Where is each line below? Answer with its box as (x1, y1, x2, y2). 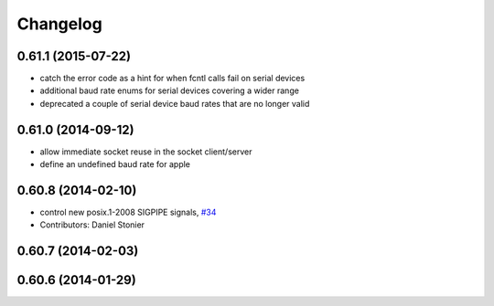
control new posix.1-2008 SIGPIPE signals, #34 (39, 206, 217, 218)
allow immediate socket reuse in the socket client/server (39, 146, 252, 157)
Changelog (16, 14, 102, 34)
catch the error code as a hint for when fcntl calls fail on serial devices (39, 73, 306, 84)
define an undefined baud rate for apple (39, 159, 191, 170)
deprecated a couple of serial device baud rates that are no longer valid (39, 98, 310, 109)
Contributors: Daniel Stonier (39, 219, 145, 230)
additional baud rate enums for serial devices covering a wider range (39, 85, 299, 96)
